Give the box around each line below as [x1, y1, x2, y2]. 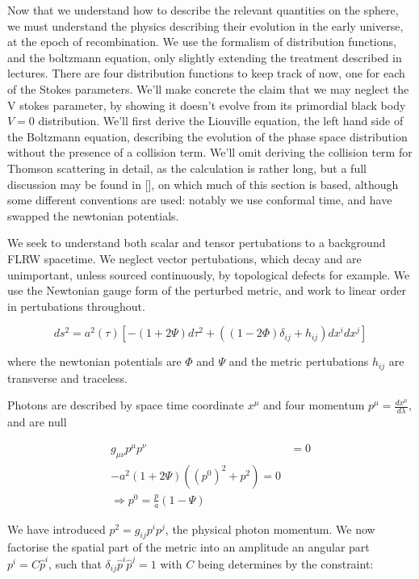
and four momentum [263, 396, 365, 413]
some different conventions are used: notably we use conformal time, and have [7, 191, 392, 208]
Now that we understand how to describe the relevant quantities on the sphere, [7, 2, 399, 18]
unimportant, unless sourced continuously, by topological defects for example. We [7, 266, 410, 283]
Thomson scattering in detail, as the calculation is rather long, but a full [7, 159, 367, 176]
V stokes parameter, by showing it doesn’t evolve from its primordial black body [7, 96, 406, 113]
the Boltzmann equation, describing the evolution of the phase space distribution [7, 128, 408, 145]
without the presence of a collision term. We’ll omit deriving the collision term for [7, 144, 413, 161]
